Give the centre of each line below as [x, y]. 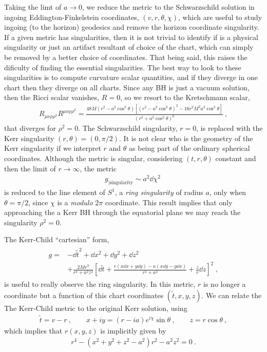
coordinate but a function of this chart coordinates [84, 295]
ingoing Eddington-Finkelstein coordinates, [72, 17]
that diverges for [30, 128]
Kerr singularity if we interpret [53, 148]
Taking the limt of [33, 7]
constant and [236, 158]
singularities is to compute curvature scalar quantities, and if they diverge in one [131, 77]
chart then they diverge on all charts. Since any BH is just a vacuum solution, [127, 87]
